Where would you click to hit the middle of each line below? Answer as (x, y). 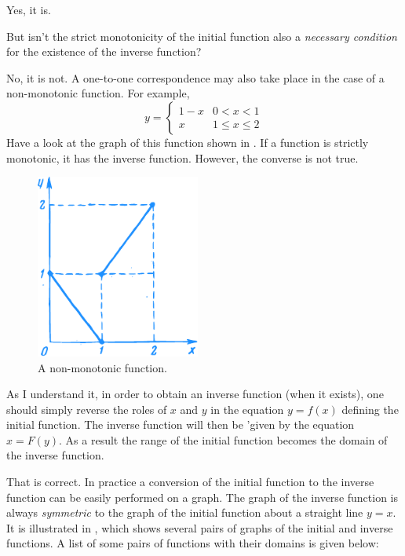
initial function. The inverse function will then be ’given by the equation (181, 424)
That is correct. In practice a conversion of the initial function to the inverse (190, 482)
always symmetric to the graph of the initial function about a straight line (185, 512)
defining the (370, 409)
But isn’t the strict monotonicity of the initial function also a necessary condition (202, 36)
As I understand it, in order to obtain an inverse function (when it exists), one (195, 394)
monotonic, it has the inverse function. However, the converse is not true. (182, 157)
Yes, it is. (29, 9)
